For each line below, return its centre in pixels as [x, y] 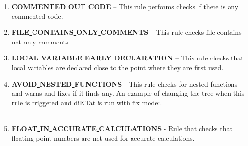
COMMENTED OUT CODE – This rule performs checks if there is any [125, 6]
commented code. [37, 16]
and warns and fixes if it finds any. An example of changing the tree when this [128, 93]
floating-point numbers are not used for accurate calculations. [103, 138]
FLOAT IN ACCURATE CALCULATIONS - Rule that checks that [122, 128]
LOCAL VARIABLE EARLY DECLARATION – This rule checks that [127, 58]
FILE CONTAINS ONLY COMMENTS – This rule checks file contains [126, 32]
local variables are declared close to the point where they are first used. [117, 67]
